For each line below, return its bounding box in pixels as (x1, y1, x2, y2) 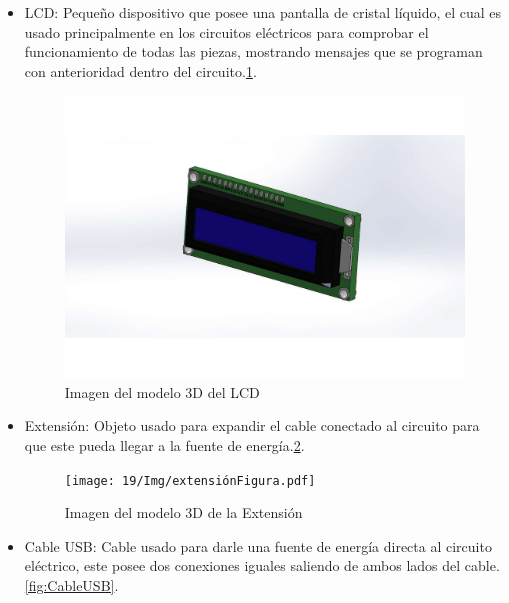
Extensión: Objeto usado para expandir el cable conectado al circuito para (24, 415, 480, 436)
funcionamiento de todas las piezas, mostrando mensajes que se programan (24, 41, 483, 62)
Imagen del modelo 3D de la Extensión (64, 502, 303, 523)
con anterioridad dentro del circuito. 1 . (24, 60, 257, 81)
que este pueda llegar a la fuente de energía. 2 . (24, 434, 305, 455)
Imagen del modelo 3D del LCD (64, 381, 260, 402)
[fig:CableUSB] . (24, 575, 119, 596)
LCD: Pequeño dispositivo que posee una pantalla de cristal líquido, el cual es (24, 2, 502, 22)
